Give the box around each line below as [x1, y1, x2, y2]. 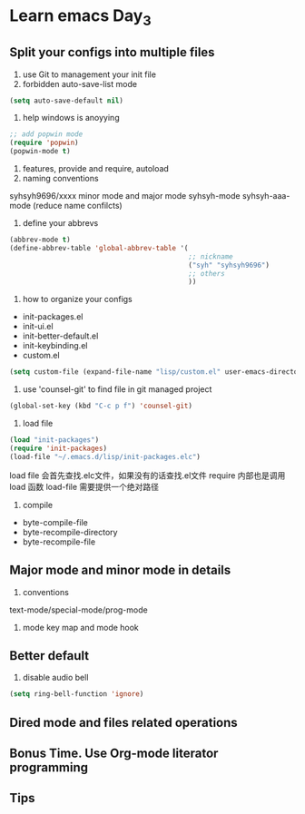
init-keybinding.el [22, 340, 88, 351]
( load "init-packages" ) [9, 436, 100, 445]
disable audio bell [22, 672, 89, 683]
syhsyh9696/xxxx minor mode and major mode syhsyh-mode [9, 191, 241, 201]
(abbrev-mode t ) [9, 235, 71, 245]
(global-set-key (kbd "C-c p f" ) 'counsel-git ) [9, 401, 193, 411]
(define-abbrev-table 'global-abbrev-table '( [9, 243, 189, 252]
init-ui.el [22, 321, 54, 332]
